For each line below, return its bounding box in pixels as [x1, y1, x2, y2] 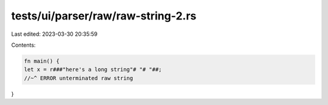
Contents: [11, 41, 36, 49]
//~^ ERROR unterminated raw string [24, 75, 134, 81]
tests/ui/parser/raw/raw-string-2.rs [11, 9, 197, 22]
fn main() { [24, 58, 60, 64]
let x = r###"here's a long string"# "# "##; [24, 66, 162, 73]
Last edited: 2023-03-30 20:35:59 [11, 30, 98, 38]
